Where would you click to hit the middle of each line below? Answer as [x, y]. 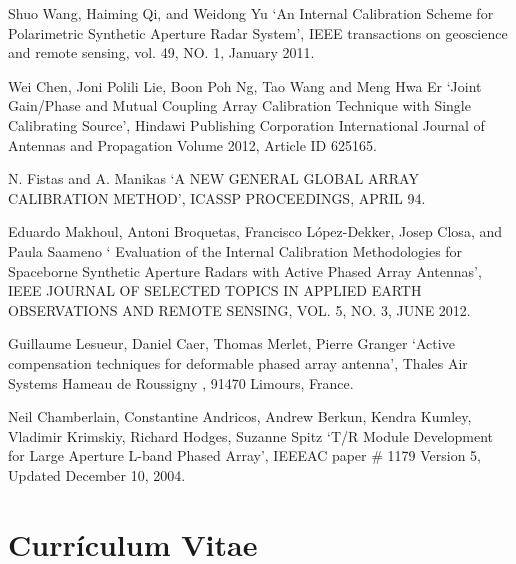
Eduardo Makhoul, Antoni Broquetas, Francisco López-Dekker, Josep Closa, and [255, 231]
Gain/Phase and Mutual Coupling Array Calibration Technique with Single [239, 105]
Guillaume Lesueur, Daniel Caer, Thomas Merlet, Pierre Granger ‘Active [231, 343]
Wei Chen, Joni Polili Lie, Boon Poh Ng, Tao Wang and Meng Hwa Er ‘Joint [245, 85]
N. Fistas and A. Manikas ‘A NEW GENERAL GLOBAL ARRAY [213, 178]
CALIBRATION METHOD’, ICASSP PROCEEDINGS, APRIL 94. [217, 197]
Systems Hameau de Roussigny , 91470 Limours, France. [181, 382]
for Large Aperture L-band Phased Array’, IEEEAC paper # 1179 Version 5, [245, 455]
